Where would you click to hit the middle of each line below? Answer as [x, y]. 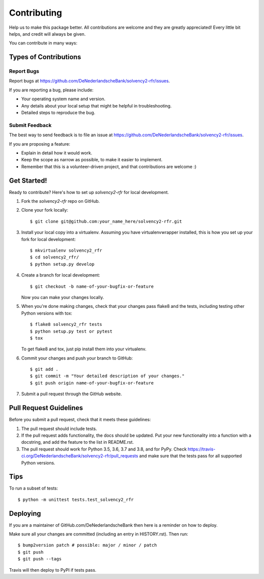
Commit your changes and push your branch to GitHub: [77, 358]
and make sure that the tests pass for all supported [190, 456]
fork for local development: [48, 239]
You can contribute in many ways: [43, 43]
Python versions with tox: [47, 313]
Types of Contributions [45, 57]
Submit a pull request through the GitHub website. [72, 394]
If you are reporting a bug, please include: [51, 90]
